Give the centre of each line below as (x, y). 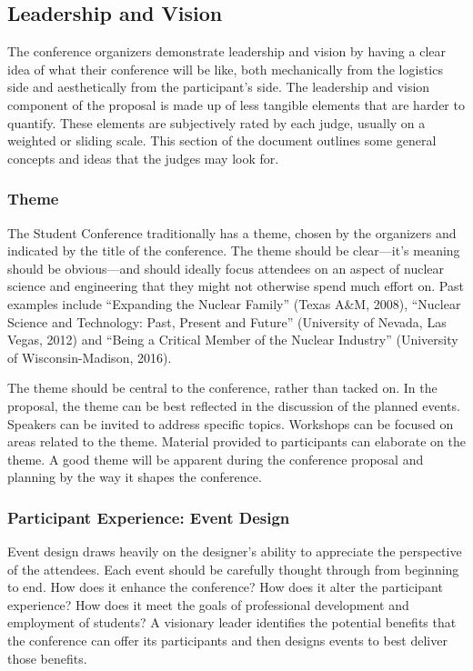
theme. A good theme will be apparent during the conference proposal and (216, 459)
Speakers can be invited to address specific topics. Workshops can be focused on (231, 423)
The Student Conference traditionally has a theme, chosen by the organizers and (232, 232)
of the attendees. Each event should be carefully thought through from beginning (233, 569)
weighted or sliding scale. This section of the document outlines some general (222, 140)
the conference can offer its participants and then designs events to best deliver (227, 641)
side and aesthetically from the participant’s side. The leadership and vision (219, 87)
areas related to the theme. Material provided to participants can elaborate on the (236, 441)
